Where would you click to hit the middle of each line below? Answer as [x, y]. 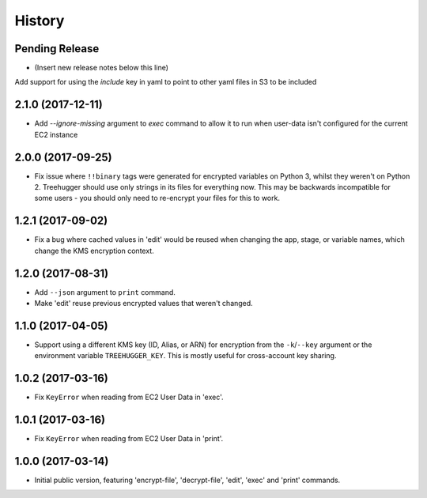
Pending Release [57, 49]
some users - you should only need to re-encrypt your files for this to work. [157, 198]
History [40, 21]
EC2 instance [56, 134]
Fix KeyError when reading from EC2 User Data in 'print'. [129, 439]
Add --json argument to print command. [105, 292]
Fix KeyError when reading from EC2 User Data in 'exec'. [129, 397]
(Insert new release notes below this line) [102, 68]
